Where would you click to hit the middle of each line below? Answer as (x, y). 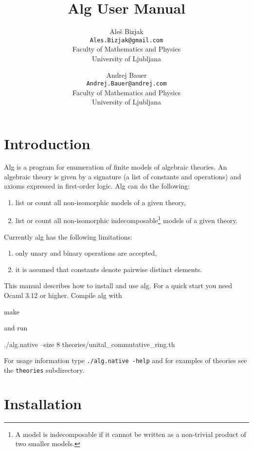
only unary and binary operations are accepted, (86, 253)
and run (16, 328)
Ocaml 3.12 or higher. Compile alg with (63, 295)
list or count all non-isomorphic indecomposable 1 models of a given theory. (126, 219)
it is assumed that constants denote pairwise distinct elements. (109, 269)
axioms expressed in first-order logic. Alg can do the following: (97, 186)
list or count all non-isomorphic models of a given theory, (100, 202)
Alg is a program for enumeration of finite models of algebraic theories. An (116, 166)
